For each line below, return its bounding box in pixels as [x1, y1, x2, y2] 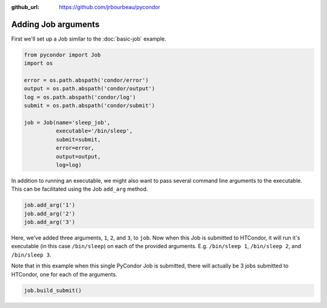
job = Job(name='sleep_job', [24, 119, 111, 126]
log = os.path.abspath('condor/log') [24, 94, 136, 100]
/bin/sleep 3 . [11, 251, 51, 258]
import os [24, 60, 53, 67]
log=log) [55, 161, 82, 168]
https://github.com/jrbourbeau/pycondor [59, 4, 160, 10]
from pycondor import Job [24, 51, 101, 58]
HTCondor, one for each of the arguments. [11, 270, 117, 278]
